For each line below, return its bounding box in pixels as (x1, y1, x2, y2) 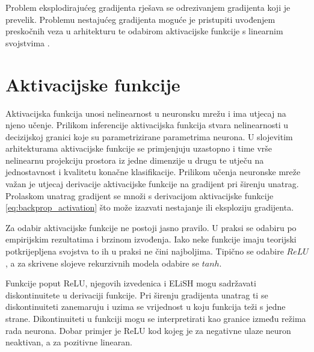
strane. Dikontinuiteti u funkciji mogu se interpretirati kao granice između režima (5, 312, 306, 324)
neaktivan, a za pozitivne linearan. (5, 336, 132, 348)
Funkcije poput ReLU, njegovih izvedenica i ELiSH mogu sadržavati (5, 277, 256, 289)
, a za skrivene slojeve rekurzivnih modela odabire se (5, 256, 199, 269)
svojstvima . (5, 36, 50, 49)
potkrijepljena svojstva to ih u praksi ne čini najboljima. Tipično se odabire (5, 245, 284, 258)
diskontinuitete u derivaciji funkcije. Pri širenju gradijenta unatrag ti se (5, 288, 268, 301)
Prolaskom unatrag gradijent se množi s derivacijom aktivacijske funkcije (5, 189, 274, 202)
